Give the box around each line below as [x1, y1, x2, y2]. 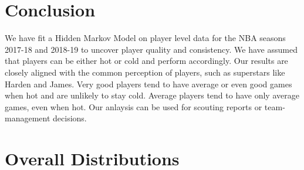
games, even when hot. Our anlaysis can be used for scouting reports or [5, 100, 262, 113]
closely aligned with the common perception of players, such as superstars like [5, 66, 285, 78]
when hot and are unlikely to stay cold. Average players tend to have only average [5, 89, 299, 101]
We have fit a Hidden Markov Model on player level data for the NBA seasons [5, 32, 286, 44]
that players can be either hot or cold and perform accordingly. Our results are [5, 55, 288, 67]
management [5, 112, 50, 124]
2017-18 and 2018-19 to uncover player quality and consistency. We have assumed [5, 43, 298, 55]
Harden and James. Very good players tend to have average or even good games [5, 77, 292, 90]
